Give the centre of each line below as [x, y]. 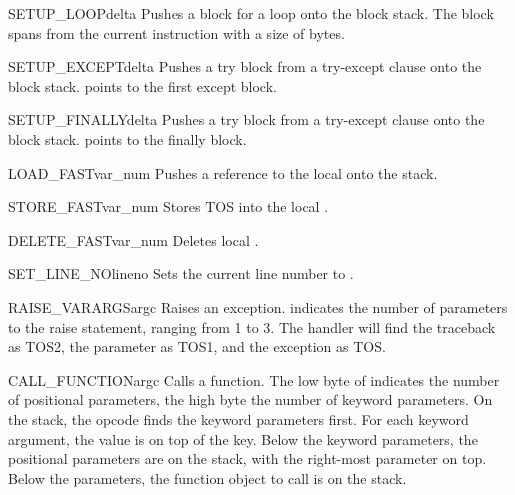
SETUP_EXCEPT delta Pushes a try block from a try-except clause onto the [245, 66]
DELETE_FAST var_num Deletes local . [133, 239]
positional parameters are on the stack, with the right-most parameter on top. [247, 458]
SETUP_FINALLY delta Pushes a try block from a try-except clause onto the [246, 119]
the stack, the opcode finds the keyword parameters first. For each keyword [238, 418]
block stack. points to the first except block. [142, 85]
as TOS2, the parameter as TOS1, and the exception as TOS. [197, 346]
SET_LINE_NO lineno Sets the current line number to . [181, 273]
